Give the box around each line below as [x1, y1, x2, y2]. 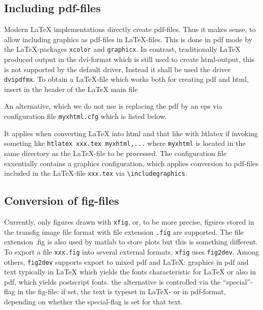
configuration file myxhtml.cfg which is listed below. [4, 111, 167, 121]
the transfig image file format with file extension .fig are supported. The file [4, 226, 244, 237]
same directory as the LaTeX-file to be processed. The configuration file [4, 147, 227, 158]
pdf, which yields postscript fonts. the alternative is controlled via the [4, 276, 221, 287]
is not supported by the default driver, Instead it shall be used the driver [4, 64, 231, 74]
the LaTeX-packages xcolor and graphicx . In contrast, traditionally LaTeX [4, 44, 241, 54]
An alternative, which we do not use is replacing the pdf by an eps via [4, 101, 222, 111]
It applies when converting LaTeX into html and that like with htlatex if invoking [4, 128, 258, 138]
